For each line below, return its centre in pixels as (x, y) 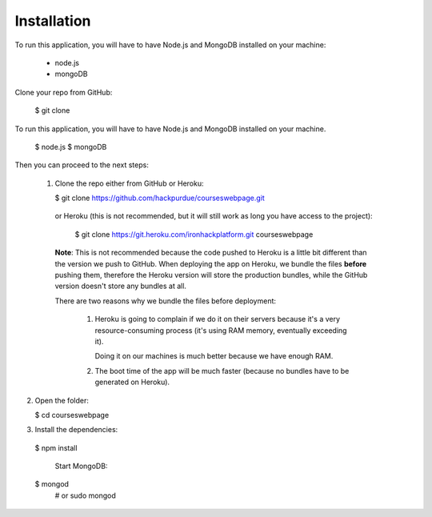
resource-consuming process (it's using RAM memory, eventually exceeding (221, 330)
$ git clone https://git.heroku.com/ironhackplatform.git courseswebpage (194, 234)
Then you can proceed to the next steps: (82, 165)
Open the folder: (62, 400)
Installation (53, 21)
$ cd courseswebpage (72, 415)
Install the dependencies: (76, 430)
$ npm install (56, 447)
